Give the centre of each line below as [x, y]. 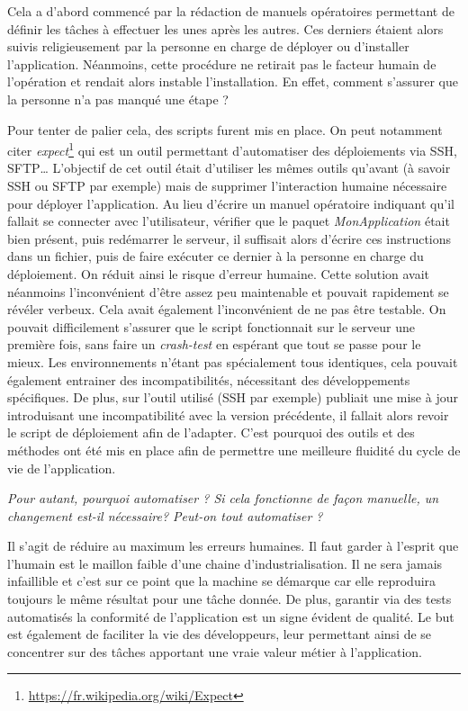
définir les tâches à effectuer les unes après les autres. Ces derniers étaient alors [225, 28]
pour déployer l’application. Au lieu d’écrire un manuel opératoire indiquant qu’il [231, 203]
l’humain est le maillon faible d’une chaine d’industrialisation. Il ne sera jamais [225, 563]
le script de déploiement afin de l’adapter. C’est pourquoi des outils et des [211, 432]
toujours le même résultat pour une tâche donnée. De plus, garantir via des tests [229, 599]
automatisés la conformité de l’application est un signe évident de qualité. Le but [231, 616]
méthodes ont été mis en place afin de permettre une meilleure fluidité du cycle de [234, 450]
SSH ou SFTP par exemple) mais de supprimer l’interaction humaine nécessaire [227, 185]
